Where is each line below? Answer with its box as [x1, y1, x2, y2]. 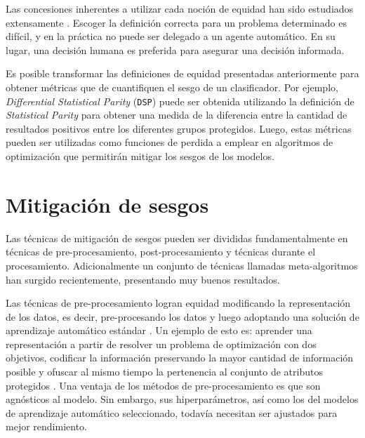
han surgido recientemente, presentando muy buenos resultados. [6, 272, 280, 286]
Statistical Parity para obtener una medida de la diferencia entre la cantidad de [6, 107, 347, 122]
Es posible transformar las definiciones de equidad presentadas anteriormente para [6, 66, 359, 81]
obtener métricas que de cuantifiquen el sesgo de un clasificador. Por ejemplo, [6, 79, 338, 94]
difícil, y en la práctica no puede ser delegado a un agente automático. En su [6, 29, 336, 44]
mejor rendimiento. [6, 419, 87, 434]
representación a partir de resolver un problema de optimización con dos [6, 336, 317, 351]
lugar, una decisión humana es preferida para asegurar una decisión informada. [6, 42, 345, 57]
